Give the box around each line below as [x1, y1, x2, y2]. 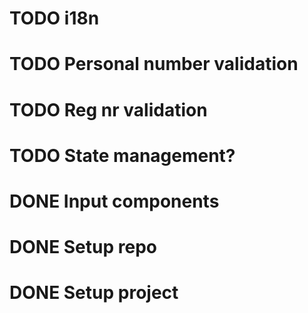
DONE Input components [9, 190, 220, 212]
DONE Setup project [9, 282, 179, 304]
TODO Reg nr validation [9, 98, 208, 121]
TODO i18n [9, 7, 100, 30]
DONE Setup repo [9, 236, 157, 259]
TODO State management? [9, 144, 236, 167]
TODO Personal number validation [9, 53, 299, 76]
